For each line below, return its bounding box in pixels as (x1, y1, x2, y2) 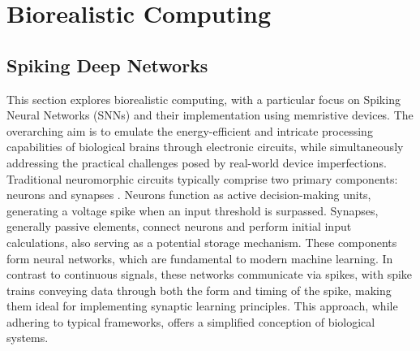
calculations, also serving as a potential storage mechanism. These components (6, 233, 397, 250)
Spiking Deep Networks (6, 52, 208, 77)
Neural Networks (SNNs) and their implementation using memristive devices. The (6, 106, 414, 123)
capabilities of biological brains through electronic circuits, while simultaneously (6, 138, 404, 155)
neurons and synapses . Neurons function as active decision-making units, (6, 186, 371, 203)
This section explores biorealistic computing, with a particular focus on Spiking (6, 90, 401, 107)
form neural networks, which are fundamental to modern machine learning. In (6, 249, 393, 266)
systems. (6, 329, 49, 346)
